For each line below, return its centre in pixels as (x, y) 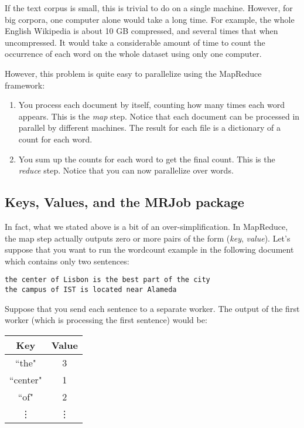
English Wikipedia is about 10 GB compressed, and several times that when (141, 31)
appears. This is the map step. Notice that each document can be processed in (159, 116)
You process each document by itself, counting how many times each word (151, 105)
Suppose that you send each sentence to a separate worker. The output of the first (152, 308)
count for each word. (55, 139)
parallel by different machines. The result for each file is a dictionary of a (150, 128)
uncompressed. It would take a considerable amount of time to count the (135, 42)
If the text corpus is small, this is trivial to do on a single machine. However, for (149, 8)
